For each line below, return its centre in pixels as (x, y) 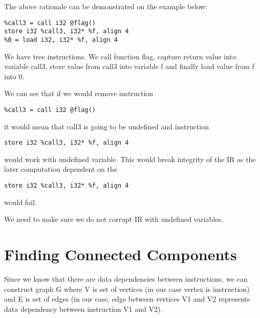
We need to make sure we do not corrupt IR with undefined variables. (114, 219)
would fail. (20, 202)
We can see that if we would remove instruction (79, 93)
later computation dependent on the (61, 169)
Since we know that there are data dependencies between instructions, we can (126, 279)
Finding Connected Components (121, 254)
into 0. (14, 76)
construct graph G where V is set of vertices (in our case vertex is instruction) (127, 289)
